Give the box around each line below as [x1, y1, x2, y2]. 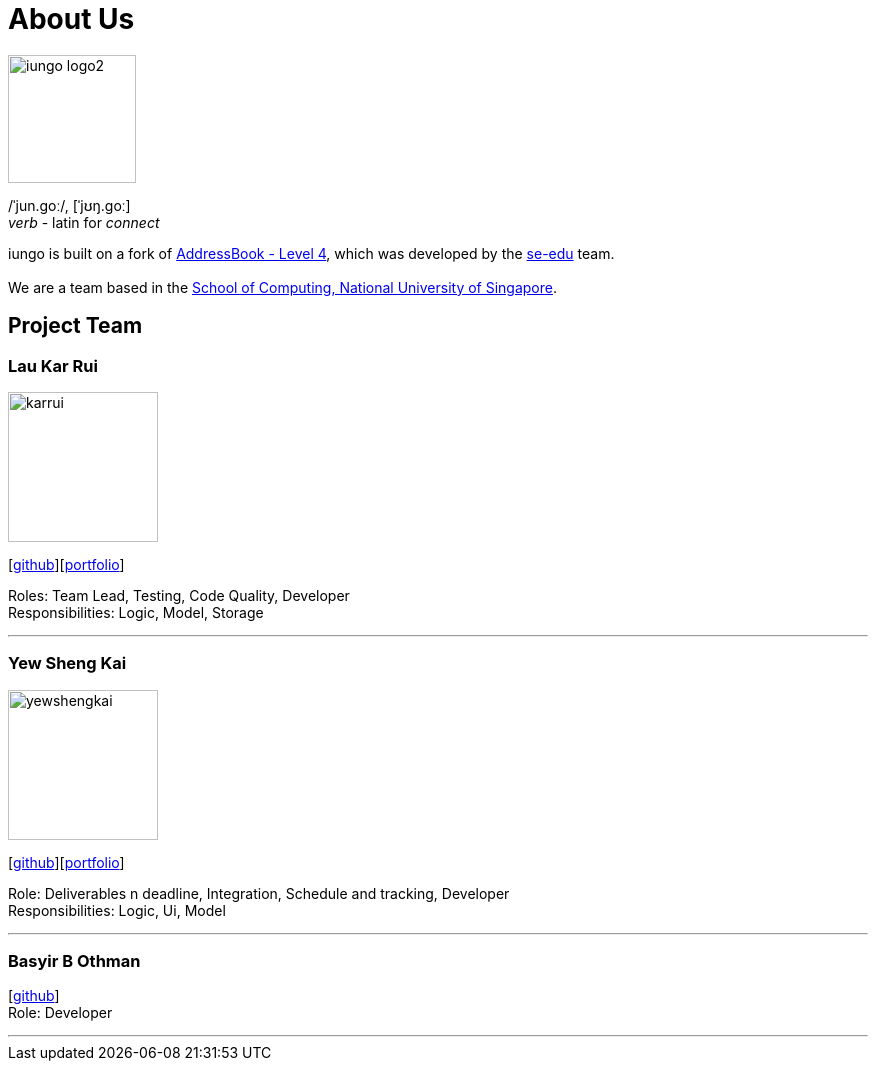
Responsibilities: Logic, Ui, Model [8, 901, 226, 919]
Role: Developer [8, 1004, 113, 1022]
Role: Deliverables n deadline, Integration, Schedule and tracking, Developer [8, 884, 510, 902]
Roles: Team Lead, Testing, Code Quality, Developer [8, 586, 350, 604]
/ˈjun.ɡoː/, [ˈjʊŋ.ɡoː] [8, 196, 131, 214]
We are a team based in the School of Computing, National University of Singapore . [8, 278, 558, 296]
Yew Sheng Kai [8, 653, 127, 674]
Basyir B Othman [8, 951, 141, 972]
